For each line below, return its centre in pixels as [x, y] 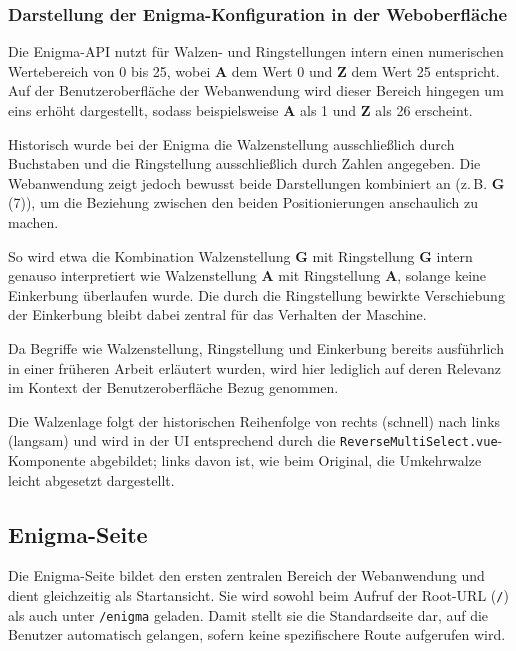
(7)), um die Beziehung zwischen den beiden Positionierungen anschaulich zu [243, 202]
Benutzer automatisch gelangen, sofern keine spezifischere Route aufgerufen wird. [257, 634]
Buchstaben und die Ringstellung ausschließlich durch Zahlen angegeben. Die [244, 163]
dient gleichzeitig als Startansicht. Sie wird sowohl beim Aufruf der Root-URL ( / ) [258, 594]
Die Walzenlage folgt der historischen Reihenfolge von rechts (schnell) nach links [254, 420]
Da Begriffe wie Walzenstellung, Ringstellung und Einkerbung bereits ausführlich [256, 347]
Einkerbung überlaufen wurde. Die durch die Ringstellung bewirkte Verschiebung [256, 294]
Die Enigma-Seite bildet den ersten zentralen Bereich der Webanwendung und [246, 575]
